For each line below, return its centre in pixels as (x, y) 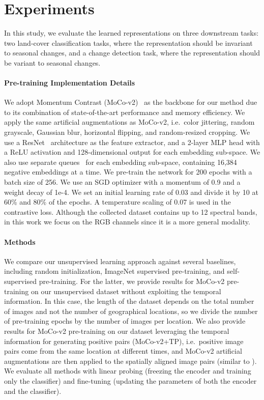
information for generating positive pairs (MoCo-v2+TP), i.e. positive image (124, 341)
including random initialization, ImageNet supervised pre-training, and (114, 271)
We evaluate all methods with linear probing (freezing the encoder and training (128, 371)
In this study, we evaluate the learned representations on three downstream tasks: (131, 33)
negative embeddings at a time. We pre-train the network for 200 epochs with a (128, 172)
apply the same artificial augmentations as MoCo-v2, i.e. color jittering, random (129, 122)
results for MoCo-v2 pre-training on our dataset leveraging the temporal (117, 331)
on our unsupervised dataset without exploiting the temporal (126, 291)
